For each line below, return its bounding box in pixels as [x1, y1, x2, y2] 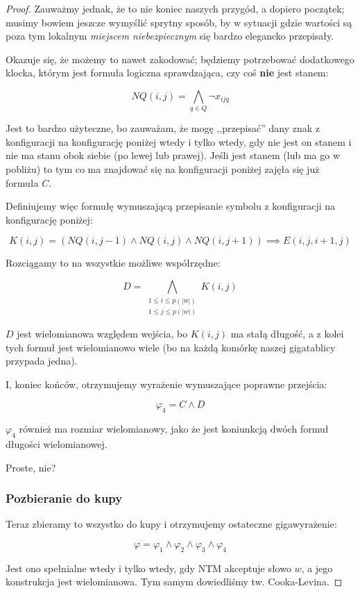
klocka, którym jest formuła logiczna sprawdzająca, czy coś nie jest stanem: [6, 65, 329, 80]
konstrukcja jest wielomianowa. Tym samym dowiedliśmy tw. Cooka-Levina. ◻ [6, 574, 343, 589]
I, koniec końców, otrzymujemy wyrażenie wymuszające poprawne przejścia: [6, 376, 327, 391]
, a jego [301, 560, 333, 575]
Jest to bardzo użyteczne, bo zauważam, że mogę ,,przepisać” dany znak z [6, 121, 320, 135]
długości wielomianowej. [6, 436, 108, 451]
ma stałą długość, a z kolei [230, 326, 344, 340]
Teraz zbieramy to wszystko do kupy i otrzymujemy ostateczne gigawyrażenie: [6, 517, 337, 531]
